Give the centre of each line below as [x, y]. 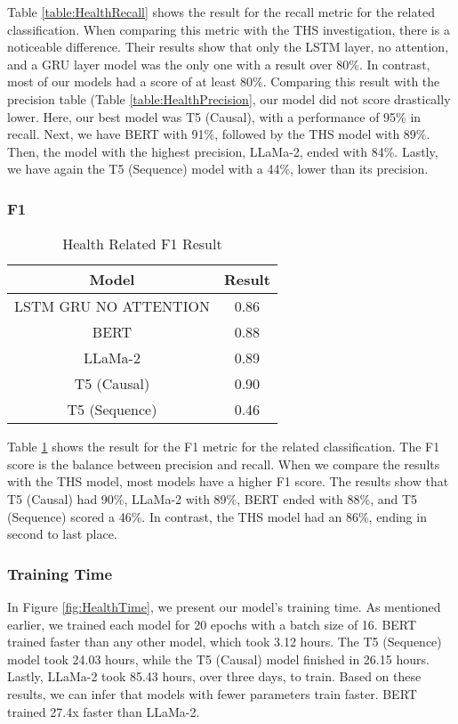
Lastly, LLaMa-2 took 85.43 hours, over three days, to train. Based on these [214, 676]
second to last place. [62, 534]
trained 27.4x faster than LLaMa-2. [104, 711]
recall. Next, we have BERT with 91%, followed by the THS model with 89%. [219, 134]
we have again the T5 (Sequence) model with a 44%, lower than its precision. [218, 169]
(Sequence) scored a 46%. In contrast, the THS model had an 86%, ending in [217, 516]
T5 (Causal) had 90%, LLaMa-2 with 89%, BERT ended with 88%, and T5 [213, 498]
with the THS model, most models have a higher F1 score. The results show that [228, 481]
